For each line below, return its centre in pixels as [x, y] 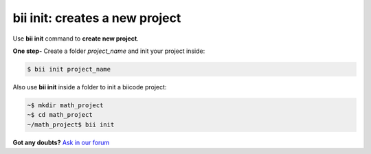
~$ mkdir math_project [65, 105]
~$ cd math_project [60, 115]
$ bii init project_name [69, 69]
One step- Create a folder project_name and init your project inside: [109, 51]
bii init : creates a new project [97, 18]
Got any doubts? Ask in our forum [61, 142]
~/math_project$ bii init [71, 124]
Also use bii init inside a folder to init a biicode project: [90, 87]
